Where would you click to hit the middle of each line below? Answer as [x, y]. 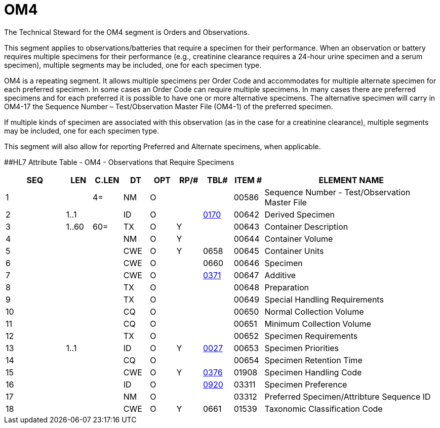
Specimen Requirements [311, 336]
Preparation [287, 287]
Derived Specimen [299, 214]
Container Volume [299, 239]
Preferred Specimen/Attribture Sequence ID [348, 396]
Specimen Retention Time [313, 360]
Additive [280, 275]
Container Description [306, 226]
